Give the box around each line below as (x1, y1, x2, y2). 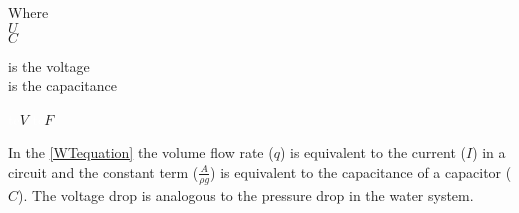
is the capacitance (8, 75, 117, 96)
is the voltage (8, 55, 90, 76)
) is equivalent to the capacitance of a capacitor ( (210, 161, 512, 182)
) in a (472, 142, 506, 163)
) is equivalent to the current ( (279, 142, 466, 163)
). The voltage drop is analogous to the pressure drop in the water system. (18, 184, 474, 205)
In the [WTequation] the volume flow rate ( (8, 142, 274, 163)
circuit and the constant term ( (8, 161, 199, 182)
